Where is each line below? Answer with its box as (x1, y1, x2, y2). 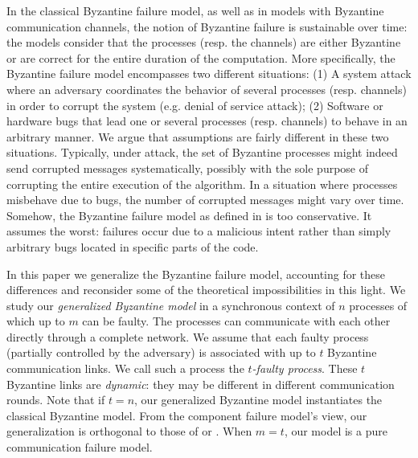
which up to (6, 313, 65, 329)
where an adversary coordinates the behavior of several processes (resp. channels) (6, 80, 407, 97)
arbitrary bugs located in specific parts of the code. (6, 238, 259, 255)
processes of (349, 296, 408, 313)
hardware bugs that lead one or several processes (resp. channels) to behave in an (6, 112, 408, 129)
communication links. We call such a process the (6, 360, 244, 377)
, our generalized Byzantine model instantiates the (134, 391, 383, 408)
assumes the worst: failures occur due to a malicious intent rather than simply (6, 223, 391, 239)
